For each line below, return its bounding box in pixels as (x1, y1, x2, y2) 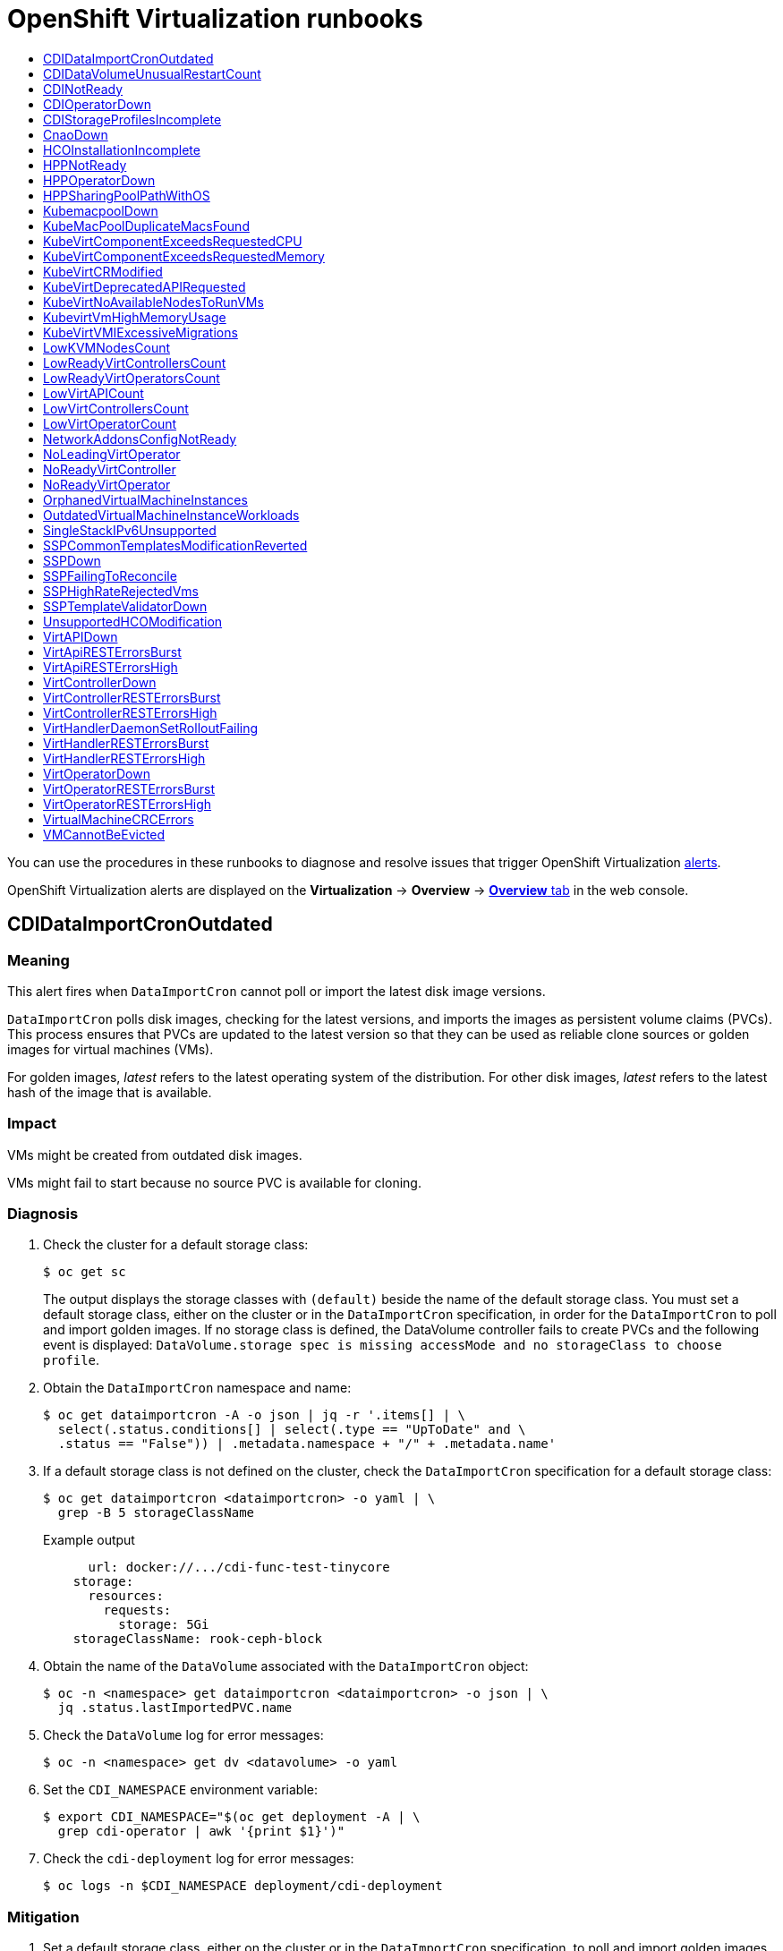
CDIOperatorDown (43, 96, 151, 112)
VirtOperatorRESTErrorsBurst (43, 780, 216, 797)
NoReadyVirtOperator (43, 476, 171, 492)
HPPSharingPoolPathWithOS (43, 187, 210, 203)
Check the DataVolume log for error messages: (43, 1727, 324, 1743)
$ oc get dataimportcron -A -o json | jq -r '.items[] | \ (43, 1408, 466, 1423)
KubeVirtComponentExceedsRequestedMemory (43, 248, 325, 264)
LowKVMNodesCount (43, 339, 171, 355)
